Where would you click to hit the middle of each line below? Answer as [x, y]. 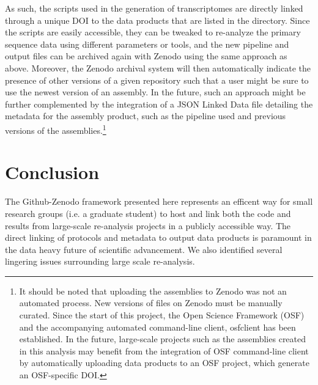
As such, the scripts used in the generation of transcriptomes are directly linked [154, 8]
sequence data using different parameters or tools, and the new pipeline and [147, 44]
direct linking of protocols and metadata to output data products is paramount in [158, 237]
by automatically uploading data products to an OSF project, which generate [164, 363]
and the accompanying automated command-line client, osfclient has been [157, 327]
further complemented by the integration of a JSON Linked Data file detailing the [159, 104]
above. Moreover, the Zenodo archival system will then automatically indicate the [158, 68]
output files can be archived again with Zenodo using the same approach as [146, 56]
